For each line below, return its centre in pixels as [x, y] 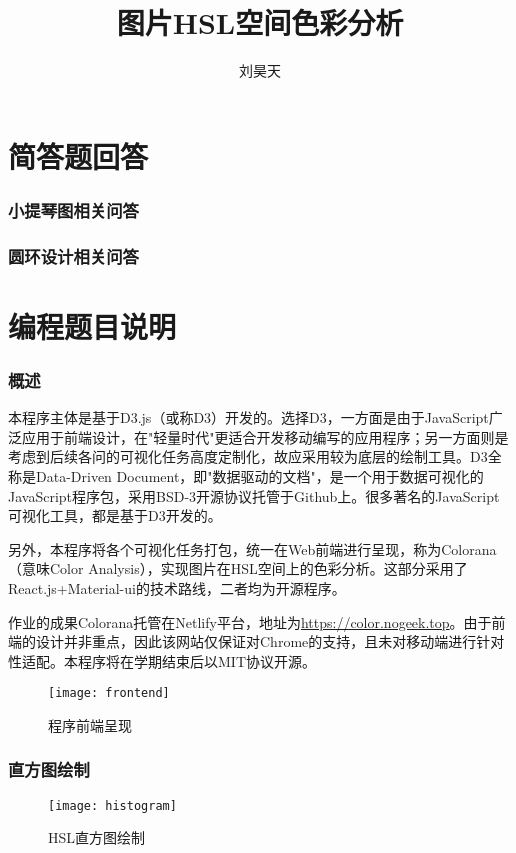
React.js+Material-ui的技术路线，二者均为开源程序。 [177, 587]
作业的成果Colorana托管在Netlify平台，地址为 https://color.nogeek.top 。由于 [250, 621]
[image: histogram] [112, 805]
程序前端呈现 [90, 724]
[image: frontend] [109, 693]
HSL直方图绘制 [97, 837]
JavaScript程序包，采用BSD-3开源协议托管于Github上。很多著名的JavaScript [254, 495]
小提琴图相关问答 [73, 209]
